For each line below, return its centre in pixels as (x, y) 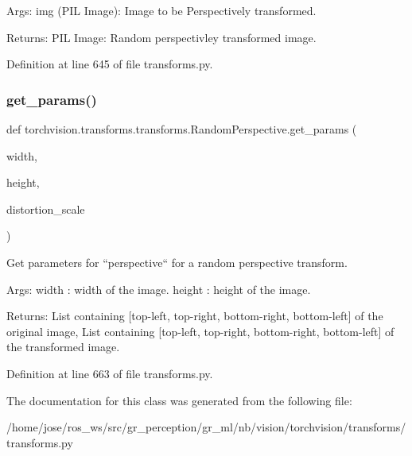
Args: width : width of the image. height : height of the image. (159, 289)
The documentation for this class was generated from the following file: (179, 400)
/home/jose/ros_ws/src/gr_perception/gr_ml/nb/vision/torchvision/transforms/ (206, 427)
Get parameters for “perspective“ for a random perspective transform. (177, 262)
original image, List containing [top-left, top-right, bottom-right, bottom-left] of (200, 331)
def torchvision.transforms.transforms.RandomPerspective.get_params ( (182, 129)
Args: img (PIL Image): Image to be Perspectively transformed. (161, 10)
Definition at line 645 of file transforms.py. (110, 64)
